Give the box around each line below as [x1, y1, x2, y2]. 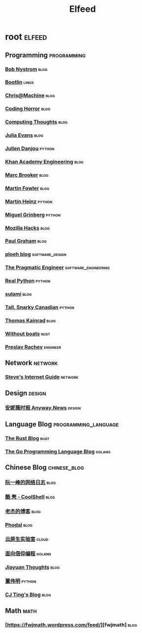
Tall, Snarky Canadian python [5, 304, 75, 311]
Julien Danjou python [5, 145, 55, 152]
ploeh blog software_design [5, 251, 67, 258]
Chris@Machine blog [5, 92, 55, 99]
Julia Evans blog [5, 132, 44, 139]
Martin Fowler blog [5, 185, 50, 191]
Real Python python [5, 277, 51, 284]
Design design [5, 389, 47, 397]
